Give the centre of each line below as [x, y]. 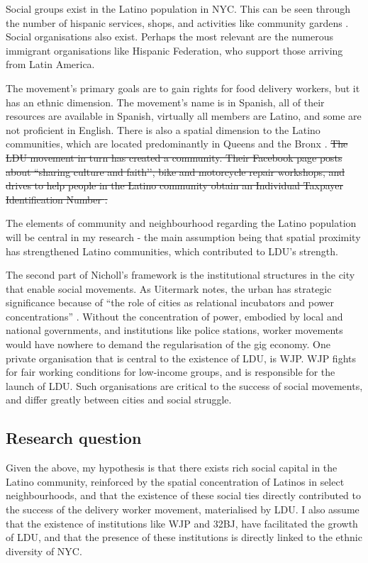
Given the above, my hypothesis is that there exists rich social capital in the [172, 468]
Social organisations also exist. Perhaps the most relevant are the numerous [170, 37]
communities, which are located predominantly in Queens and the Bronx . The [177, 144]
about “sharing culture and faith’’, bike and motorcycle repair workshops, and [175, 171]
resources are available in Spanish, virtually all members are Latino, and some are [184, 116]
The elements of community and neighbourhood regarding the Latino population [181, 223]
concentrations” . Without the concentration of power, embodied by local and [174, 316]
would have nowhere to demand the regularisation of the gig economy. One [168, 344]
